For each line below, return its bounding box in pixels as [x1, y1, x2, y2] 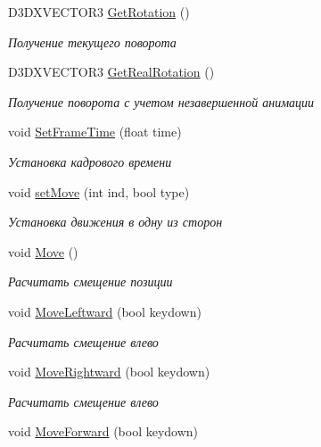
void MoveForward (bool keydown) [8, 422, 199, 441]
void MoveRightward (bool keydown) [8, 362, 210, 381]
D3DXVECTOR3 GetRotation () [8, 3, 190, 21]
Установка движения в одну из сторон [8, 212, 223, 231]
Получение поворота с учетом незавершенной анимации [8, 92, 315, 111]
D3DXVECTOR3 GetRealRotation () [8, 62, 215, 81]
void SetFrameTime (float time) [8, 122, 182, 141]
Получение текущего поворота [8, 32, 177, 51]
